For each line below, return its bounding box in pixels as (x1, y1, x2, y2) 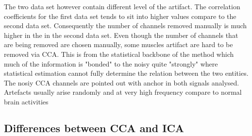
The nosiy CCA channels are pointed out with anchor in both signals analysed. (4, 77, 239, 87)
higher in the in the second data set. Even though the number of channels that (4, 30, 238, 40)
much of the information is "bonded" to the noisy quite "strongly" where (4, 58, 218, 68)
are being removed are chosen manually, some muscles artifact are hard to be (4, 39, 233, 50)
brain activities (4, 96, 49, 106)
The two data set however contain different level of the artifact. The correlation (4, 1, 240, 11)
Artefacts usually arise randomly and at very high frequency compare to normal (4, 87, 242, 97)
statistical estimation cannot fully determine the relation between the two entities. (4, 68, 249, 78)
